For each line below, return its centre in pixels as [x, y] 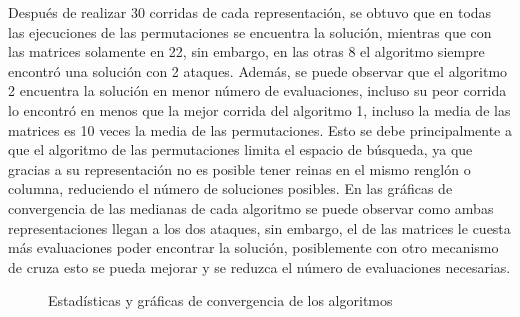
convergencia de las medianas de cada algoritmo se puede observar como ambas [251, 207]
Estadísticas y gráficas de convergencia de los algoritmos [220, 300]
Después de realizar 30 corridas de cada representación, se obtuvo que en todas [250, 12]
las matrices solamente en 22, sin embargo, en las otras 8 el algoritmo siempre [246, 51]
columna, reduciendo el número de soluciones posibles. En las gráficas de [230, 188]
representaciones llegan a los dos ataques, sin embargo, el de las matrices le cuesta [259, 227]
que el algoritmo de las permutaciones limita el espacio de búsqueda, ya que [240, 149]
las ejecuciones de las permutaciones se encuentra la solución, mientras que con [250, 31]
